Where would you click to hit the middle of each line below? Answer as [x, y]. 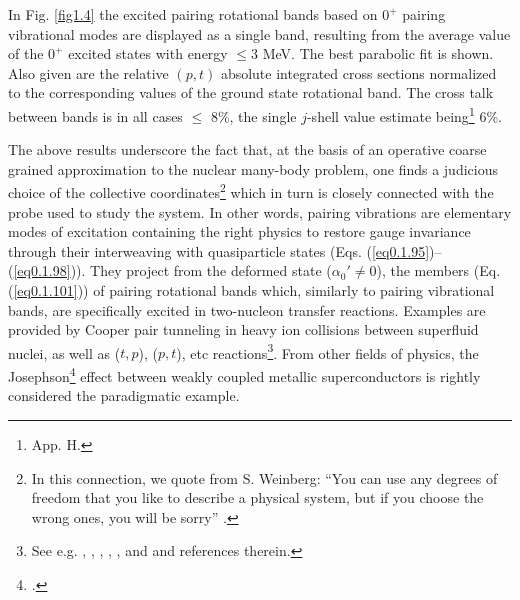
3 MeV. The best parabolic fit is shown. [372, 53]
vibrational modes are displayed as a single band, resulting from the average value [259, 33]
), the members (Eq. [438, 270]
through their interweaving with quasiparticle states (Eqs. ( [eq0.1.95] [219, 250]
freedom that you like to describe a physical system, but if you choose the [257, 497]
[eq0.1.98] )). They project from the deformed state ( [172, 270]
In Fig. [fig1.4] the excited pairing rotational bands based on [193, 14]
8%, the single [253, 115]
